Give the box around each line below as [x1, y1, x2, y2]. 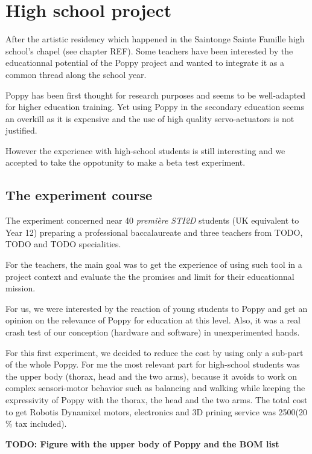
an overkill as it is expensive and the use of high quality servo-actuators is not [5, 112, 294, 125]
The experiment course [5, 186, 153, 204]
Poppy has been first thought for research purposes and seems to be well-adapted [5, 88, 306, 101]
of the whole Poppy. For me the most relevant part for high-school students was [5, 358, 300, 371]
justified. [5, 124, 37, 137]
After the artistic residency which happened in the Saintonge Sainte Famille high [5, 33, 305, 45]
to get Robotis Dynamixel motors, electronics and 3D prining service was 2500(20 [5, 405, 308, 418]
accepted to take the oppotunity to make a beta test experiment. [5, 156, 246, 169]
